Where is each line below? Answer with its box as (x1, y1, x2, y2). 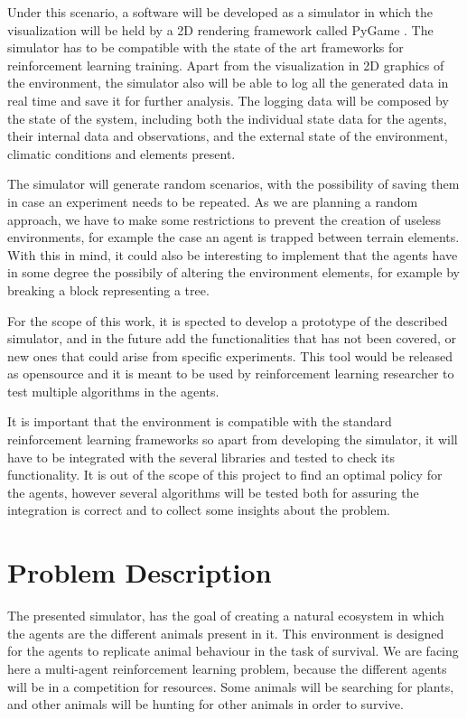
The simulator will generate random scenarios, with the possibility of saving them (7, 174, 460, 193)
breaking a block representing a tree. (7, 280, 210, 299)
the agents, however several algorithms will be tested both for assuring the (7, 482, 419, 501)
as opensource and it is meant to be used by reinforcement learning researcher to (7, 364, 454, 383)
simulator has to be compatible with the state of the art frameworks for (7, 38, 404, 57)
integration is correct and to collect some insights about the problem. (7, 500, 390, 519)
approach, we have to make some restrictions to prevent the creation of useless (7, 210, 442, 229)
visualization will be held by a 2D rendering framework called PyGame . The (7, 20, 434, 39)
